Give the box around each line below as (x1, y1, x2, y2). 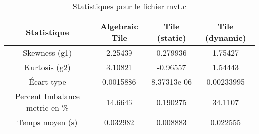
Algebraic (100, 20, 138, 32)
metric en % (26, 102, 69, 113)
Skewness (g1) (23, 47, 72, 58)
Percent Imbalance (15, 90, 80, 102)
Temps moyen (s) (17, 116, 78, 128)
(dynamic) (205, 32, 246, 43)
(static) (157, 32, 186, 43)
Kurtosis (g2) (24, 61, 71, 73)
